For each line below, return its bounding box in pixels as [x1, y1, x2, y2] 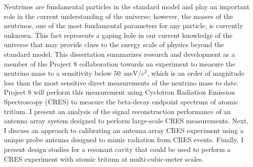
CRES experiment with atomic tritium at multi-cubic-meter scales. [4, 153, 204, 164]
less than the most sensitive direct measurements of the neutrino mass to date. [4, 77, 239, 87]
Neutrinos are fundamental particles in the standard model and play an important [4, 1, 250, 11]
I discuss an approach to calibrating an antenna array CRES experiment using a [4, 125, 244, 135]
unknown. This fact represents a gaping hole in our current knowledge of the [4, 30, 233, 40]
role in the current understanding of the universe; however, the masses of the [4, 11, 233, 21]
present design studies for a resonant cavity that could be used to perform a [4, 144, 231, 154]
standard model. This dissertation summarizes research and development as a [4, 49, 235, 59]
